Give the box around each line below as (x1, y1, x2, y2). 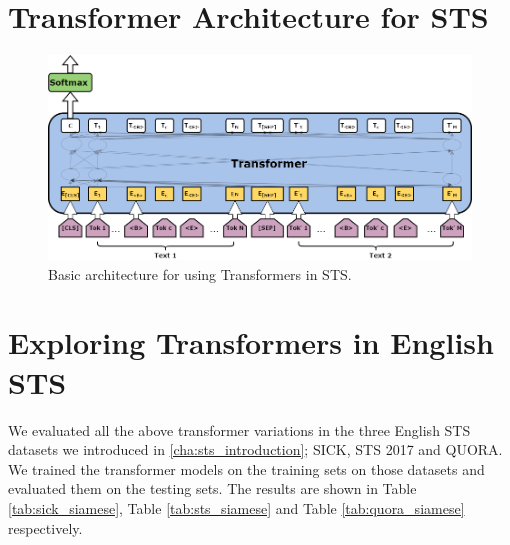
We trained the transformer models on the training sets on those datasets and (8, 458, 485, 479)
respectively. (8, 517, 83, 538)
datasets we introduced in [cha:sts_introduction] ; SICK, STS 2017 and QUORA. (8, 439, 503, 460)
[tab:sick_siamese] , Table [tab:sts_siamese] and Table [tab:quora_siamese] (8, 497, 465, 518)
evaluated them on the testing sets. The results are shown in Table (8, 478, 417, 499)
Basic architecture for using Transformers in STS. (48, 263, 352, 284)
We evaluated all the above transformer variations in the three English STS (8, 419, 471, 440)
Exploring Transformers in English (8, 322, 494, 363)
